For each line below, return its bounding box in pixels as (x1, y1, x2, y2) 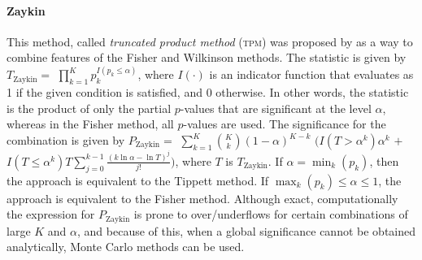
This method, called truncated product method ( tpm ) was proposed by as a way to (7, 32, 413, 50)
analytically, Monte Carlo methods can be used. (7, 238, 245, 255)
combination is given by (7, 132, 125, 148)
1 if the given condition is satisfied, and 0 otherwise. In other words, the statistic (7, 84, 409, 101)
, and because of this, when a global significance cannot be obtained (77, 222, 415, 239)
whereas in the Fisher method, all (7, 115, 174, 132)
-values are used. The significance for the (183, 115, 386, 132)
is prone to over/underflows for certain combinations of (133, 206, 408, 223)
